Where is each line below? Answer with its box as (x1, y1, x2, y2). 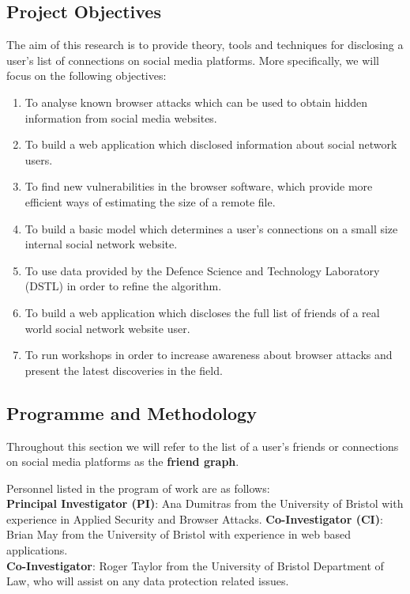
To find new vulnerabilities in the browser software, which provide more (24, 178, 373, 195)
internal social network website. (24, 236, 178, 252)
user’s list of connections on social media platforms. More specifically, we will (6, 51, 379, 68)
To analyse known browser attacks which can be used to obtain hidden (24, 93, 368, 110)
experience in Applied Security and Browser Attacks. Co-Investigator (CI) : (6, 510, 383, 527)
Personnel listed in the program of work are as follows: (6, 479, 270, 496)
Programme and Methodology (6, 400, 257, 425)
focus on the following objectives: (6, 67, 167, 84)
